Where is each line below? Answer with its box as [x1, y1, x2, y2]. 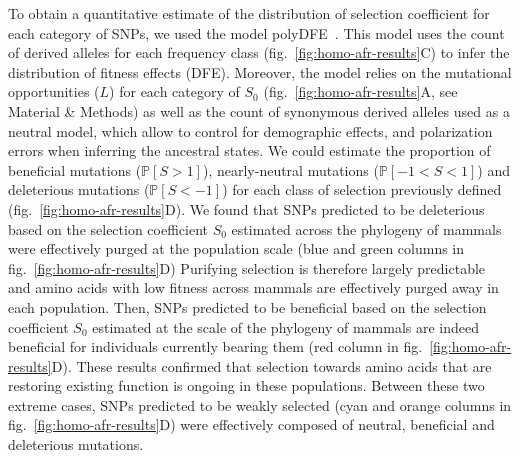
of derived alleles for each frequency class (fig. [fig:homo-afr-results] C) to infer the [8, 42, 510, 63]
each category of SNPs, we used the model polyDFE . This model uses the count [8, 22, 505, 43]
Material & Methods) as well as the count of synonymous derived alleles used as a [8, 100, 510, 121]
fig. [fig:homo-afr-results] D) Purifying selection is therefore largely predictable [8, 257, 486, 278]
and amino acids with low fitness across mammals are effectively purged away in [8, 277, 499, 298]
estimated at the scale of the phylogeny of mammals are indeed [92, 316, 480, 337]
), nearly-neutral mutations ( [202, 159, 379, 180]
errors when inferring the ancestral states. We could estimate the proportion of [8, 140, 491, 161]
